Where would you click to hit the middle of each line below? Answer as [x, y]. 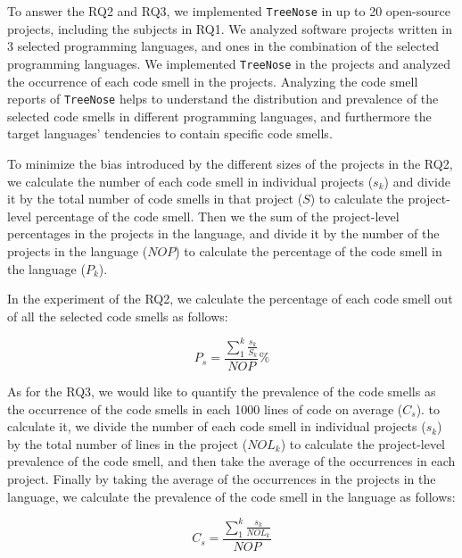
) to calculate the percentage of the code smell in [309, 250]
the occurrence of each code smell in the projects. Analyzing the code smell [213, 81]
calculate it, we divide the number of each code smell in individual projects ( [217, 426]
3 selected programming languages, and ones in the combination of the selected [223, 46]
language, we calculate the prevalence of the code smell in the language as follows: [231, 496]
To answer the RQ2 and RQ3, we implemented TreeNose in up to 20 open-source [229, 11]
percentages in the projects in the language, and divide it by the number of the [223, 233]
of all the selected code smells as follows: [118, 316]
